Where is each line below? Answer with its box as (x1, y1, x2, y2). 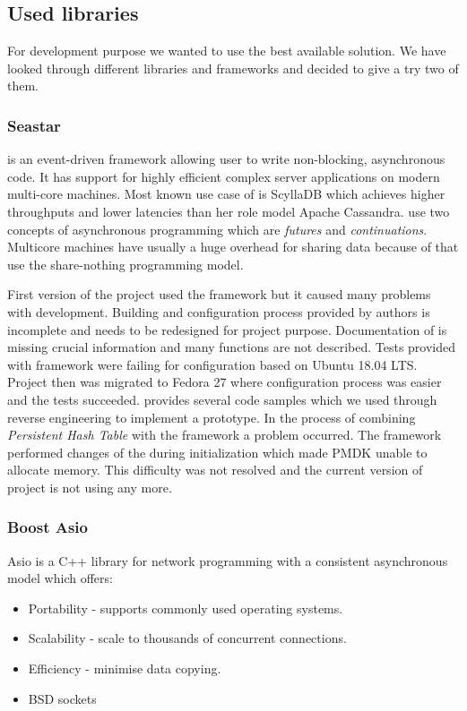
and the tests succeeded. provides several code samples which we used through (7, 390, 437, 408)
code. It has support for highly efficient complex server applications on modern (7, 167, 440, 185)
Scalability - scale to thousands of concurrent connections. (28, 629, 347, 647)
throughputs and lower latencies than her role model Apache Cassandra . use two (7, 201, 450, 220)
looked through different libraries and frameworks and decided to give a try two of (7, 58, 459, 77)
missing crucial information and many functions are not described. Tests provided (7, 338, 456, 356)
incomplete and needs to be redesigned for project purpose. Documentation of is (7, 320, 447, 338)
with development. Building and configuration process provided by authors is (7, 302, 430, 321)
